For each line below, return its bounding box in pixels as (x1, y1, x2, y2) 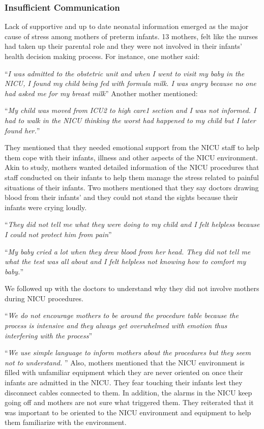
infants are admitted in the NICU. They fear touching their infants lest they (5, 377, 243, 388)
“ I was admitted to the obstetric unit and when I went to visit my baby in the (5, 68, 245, 78)
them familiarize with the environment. (5, 417, 127, 427)
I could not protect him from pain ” (5, 228, 112, 239)
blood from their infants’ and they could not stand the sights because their (5, 192, 238, 203)
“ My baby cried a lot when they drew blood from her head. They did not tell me (5, 246, 251, 256)
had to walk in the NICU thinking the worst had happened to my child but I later (5, 115, 256, 125)
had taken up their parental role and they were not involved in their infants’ (5, 41, 242, 51)
